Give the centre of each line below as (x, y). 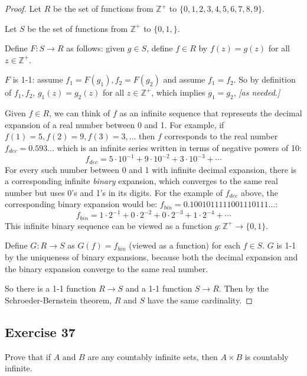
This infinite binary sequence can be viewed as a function (109, 225)
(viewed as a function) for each (184, 245)
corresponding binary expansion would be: (81, 204)
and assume (184, 79)
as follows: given (96, 48)
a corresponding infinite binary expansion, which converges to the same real (141, 181)
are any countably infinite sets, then (153, 356)
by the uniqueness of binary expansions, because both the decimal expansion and (151, 257)
